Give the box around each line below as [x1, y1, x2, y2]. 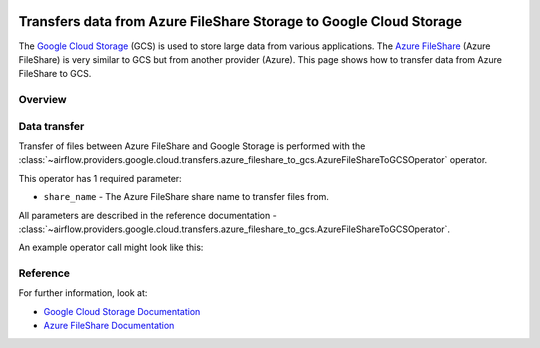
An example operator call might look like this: [18, 241, 204, 254]
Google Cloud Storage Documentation [43, 305, 201, 317]
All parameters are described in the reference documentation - [18, 209, 277, 221]
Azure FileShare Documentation [43, 320, 175, 332]
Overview [18, 93, 67, 107]
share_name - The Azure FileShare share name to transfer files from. [43, 191, 330, 203]
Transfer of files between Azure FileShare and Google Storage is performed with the [18, 140, 366, 152]
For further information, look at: [18, 287, 148, 299]
